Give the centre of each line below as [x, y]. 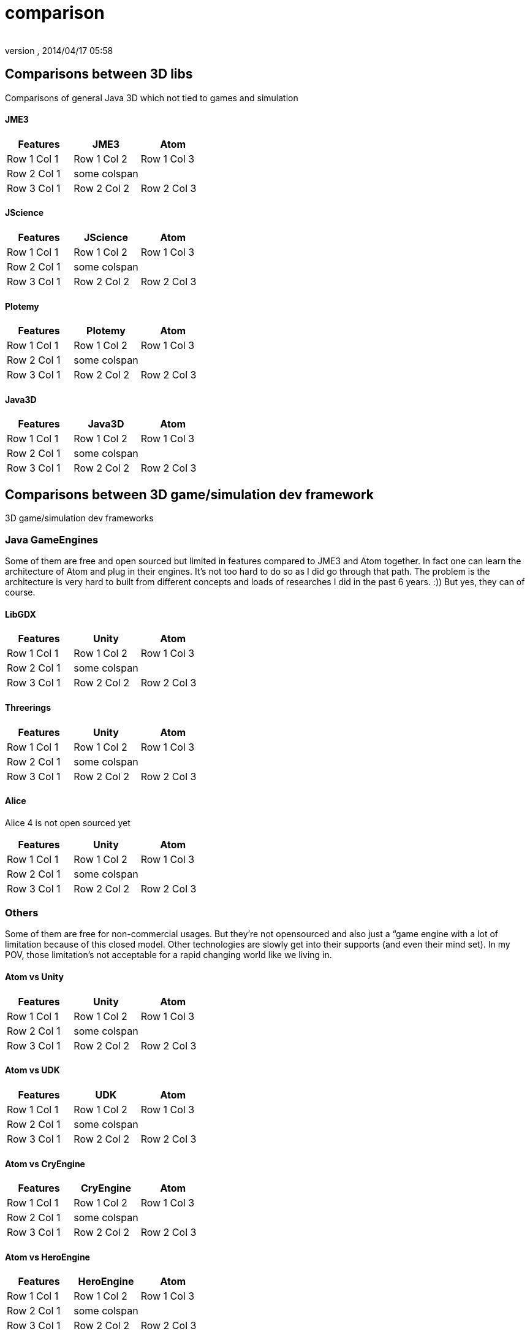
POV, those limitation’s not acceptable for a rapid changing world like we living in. [168, 955]
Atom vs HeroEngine [47, 1257]
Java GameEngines [52, 539]
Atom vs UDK [32, 1070]
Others [22, 913]
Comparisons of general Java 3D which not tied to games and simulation [152, 98]
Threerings [28, 707]
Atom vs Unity [34, 977]
